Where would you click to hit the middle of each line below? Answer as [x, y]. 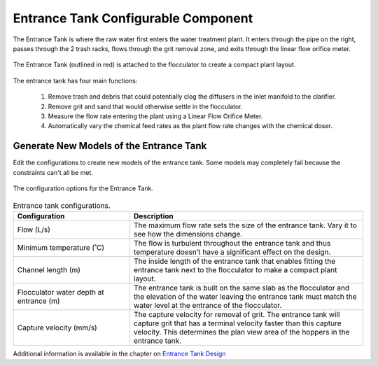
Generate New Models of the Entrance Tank [110, 146]
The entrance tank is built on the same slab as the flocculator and [241, 288]
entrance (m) [38, 301]
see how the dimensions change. [188, 234]
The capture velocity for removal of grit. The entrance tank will [237, 314]
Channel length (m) [49, 269]
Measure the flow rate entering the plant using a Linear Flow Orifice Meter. [155, 116]
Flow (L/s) [34, 230]
